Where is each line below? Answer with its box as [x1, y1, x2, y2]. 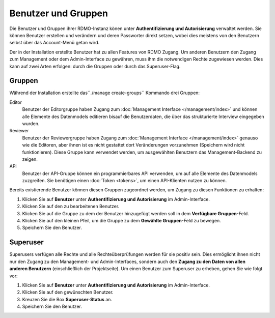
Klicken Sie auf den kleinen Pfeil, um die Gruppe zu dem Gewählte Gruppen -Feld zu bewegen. [22, 218, 221, 224]
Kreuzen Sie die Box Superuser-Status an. [22, 296, 112, 302]
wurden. [22, 120, 40, 127]
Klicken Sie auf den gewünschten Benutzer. [22, 289, 114, 295]
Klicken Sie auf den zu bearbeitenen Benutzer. [22, 204, 120, 210]
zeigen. [22, 156, 38, 162]
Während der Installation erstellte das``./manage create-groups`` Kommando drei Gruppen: [9, 90, 200, 96]
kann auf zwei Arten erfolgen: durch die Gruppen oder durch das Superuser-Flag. [9, 63, 181, 69]
